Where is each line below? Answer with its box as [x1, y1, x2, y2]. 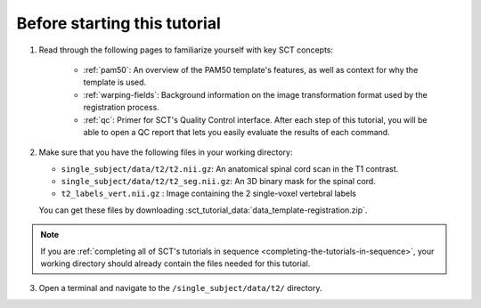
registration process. [83, 102, 159, 113]
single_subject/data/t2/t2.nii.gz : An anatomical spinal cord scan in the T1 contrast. [61, 163, 399, 174]
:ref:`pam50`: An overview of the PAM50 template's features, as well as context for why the [83, 64, 419, 75]
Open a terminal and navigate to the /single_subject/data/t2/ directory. [38, 283, 322, 294]
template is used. [83, 77, 147, 88]
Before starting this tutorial [16, 13, 222, 33]
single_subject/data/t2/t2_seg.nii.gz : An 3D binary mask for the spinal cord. [61, 176, 376, 187]
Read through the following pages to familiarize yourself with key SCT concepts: [38, 45, 334, 55]
